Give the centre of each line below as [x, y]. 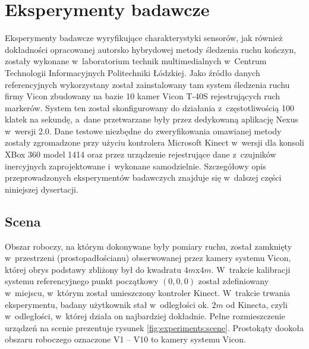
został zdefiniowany [234, 281]
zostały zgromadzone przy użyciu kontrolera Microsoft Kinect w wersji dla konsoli [154, 142]
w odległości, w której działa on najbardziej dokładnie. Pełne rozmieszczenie [145, 316]
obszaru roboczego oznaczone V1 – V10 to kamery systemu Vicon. [125, 339]
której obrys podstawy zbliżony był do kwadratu [93, 269]
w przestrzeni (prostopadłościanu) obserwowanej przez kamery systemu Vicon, [148, 258]
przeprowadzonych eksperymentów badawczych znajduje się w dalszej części [143, 177]
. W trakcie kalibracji [251, 269]
